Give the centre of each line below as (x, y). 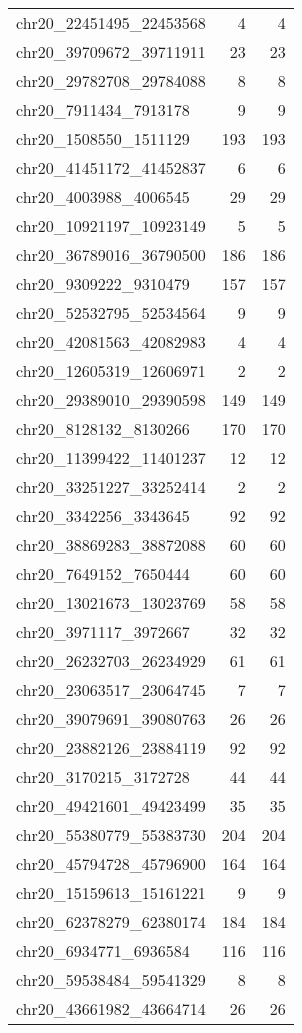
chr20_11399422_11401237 (111, 457)
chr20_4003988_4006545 (103, 196)
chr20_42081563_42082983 (111, 341)
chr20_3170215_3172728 (103, 776)
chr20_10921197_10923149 (111, 225)
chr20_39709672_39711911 (111, 51)
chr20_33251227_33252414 (111, 486)
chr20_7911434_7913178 (103, 109)
